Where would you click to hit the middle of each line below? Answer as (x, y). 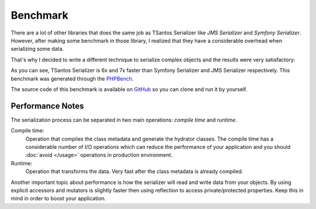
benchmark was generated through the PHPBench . (72, 78)
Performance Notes (47, 106)
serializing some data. (37, 49)
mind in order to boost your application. (59, 198)
